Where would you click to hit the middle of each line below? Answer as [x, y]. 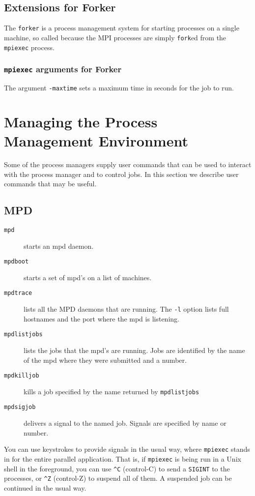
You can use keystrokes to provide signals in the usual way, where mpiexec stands [127, 449]
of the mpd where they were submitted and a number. [105, 360]
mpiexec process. [29, 47]
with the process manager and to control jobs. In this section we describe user [121, 174]
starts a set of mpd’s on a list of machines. [88, 277]
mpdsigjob [20, 407]
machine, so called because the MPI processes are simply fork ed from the [115, 37]
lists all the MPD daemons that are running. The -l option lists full [126, 309]
